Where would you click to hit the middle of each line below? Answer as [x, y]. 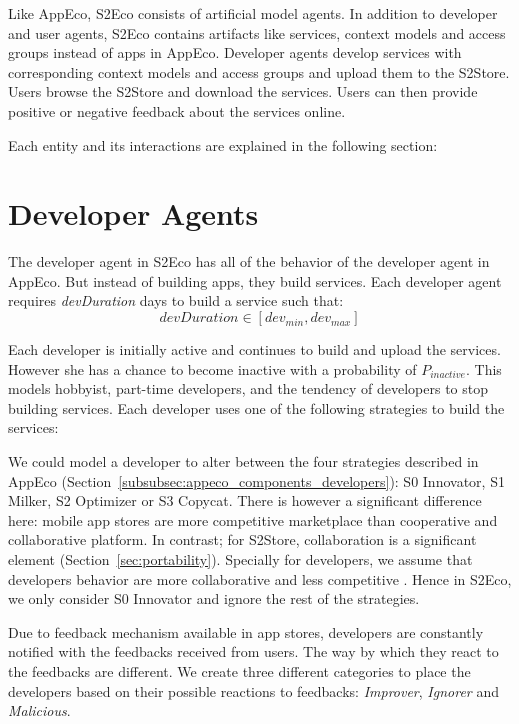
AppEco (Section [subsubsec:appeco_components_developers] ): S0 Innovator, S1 [256, 480]
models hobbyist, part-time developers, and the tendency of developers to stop [248, 388]
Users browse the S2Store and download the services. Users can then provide [243, 91]
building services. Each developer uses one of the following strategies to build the [256, 407]
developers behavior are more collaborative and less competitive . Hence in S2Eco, [260, 578]
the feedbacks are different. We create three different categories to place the [239, 670]
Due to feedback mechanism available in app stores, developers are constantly [246, 631]
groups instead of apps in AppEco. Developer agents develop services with [235, 52]
